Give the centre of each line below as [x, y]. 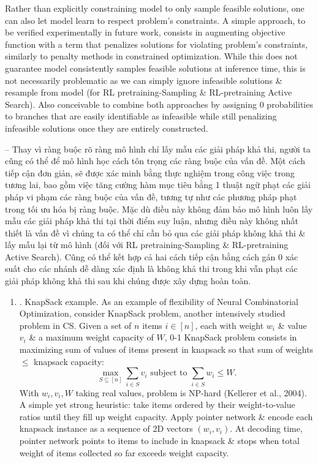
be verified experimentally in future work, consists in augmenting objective [145, 32]
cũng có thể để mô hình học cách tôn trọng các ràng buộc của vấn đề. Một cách [155, 161]
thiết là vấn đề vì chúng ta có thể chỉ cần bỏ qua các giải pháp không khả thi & [155, 232]
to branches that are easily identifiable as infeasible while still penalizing [141, 116]
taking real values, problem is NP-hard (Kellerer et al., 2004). [191, 392]
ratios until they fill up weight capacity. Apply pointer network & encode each [166, 416]
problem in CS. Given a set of [75, 325]
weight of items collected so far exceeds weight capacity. [124, 452]
